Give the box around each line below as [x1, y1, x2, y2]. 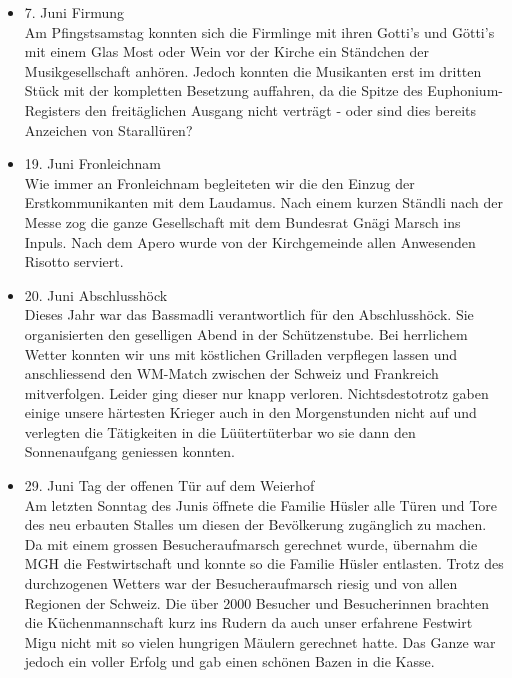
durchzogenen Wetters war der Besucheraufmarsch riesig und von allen [24, 573, 458, 594]
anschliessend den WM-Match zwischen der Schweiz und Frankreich [24, 363, 439, 384]
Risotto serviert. [24, 251, 124, 272]
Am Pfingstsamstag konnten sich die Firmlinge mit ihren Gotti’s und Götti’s [24, 21, 495, 42]
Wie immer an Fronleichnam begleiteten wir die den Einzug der [24, 172, 415, 193]
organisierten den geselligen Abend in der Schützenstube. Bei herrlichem [24, 323, 468, 344]
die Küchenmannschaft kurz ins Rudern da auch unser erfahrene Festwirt [24, 612, 473, 633]
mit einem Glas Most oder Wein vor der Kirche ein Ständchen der [24, 41, 429, 62]
